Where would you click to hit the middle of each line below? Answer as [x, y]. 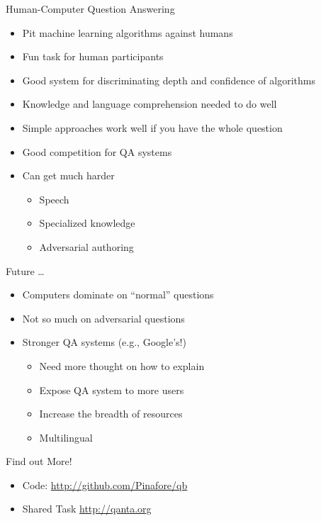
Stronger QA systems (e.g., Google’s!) [104, 342]
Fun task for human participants [93, 56]
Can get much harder [68, 175]
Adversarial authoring [86, 246]
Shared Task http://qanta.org [87, 509]
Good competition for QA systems [97, 151]
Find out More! [39, 461]
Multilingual [66, 437]
